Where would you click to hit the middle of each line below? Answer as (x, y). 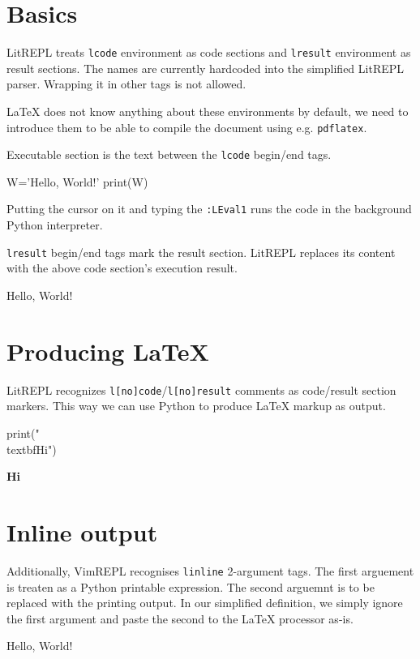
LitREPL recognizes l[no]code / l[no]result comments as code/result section (201, 389)
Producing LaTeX (108, 351)
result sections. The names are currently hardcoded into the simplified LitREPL (205, 68)
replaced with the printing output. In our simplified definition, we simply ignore (205, 603)
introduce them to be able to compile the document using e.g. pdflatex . (187, 127)
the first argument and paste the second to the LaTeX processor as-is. (180, 618)
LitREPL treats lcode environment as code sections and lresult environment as (209, 52)
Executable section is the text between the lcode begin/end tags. (169, 154)
